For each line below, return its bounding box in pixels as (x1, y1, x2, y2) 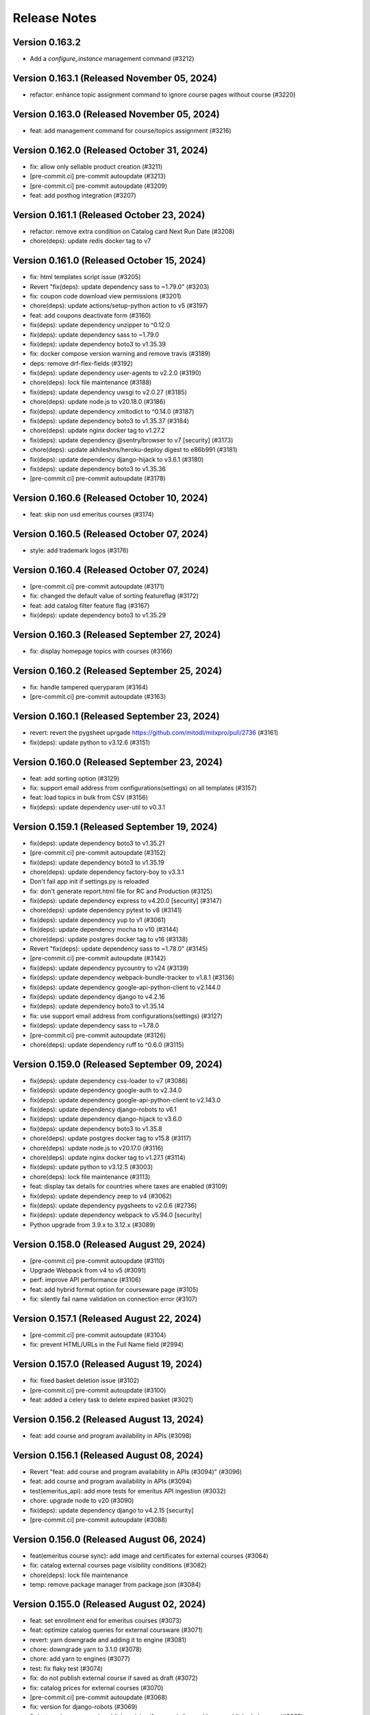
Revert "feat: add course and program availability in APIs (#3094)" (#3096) (29, 1467, 243, 1476)
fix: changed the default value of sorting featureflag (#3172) (29, 592, 199, 600)
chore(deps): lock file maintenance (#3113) (29, 1172, 151, 1181)
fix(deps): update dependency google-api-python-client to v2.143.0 (29, 1096, 221, 1104)
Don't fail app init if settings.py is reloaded (29, 877, 149, 886)
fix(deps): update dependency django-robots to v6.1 (29, 1105, 177, 1114)
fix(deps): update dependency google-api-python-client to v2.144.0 (29, 983, 221, 991)
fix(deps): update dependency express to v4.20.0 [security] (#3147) (29, 897, 222, 905)
